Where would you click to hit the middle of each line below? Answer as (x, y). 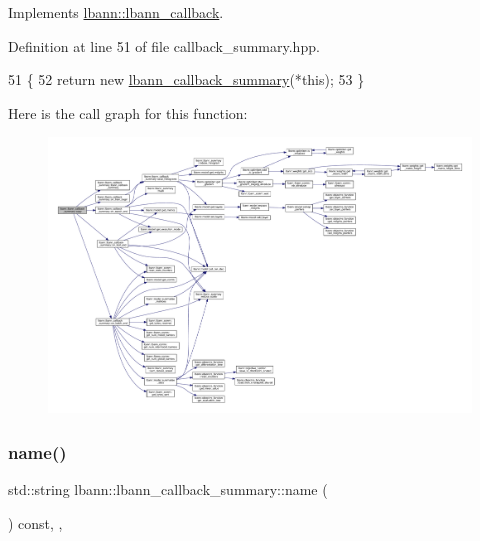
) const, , (35, 522)
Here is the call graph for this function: (128, 112)
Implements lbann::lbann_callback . (116, 12)
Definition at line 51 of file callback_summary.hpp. (164, 45)
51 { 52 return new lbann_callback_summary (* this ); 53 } (186, 79)
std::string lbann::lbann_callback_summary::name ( (168, 489)
